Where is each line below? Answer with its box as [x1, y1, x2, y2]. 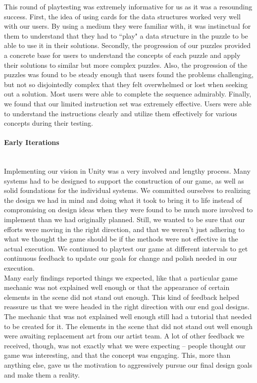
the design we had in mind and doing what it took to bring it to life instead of [4, 194, 242, 205]
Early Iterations [4, 137, 59, 147]
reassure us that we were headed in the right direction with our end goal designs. [4, 301, 250, 312]
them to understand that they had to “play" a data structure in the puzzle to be [4, 30, 248, 41]
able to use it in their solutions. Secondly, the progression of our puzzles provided [4, 40, 251, 50]
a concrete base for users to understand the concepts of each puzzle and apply [4, 49, 241, 60]
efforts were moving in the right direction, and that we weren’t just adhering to [4, 224, 245, 234]
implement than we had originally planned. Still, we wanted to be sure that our [4, 214, 245, 225]
